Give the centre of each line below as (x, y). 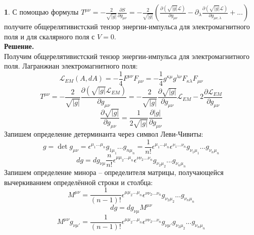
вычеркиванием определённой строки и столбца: (79, 182)
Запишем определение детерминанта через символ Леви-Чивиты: (104, 134)
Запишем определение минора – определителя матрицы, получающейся (114, 172)
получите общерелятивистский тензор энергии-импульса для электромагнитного (127, 26)
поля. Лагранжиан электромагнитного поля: (71, 66)
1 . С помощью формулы (41, 12)
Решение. (19, 46)
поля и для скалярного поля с (49, 36)
